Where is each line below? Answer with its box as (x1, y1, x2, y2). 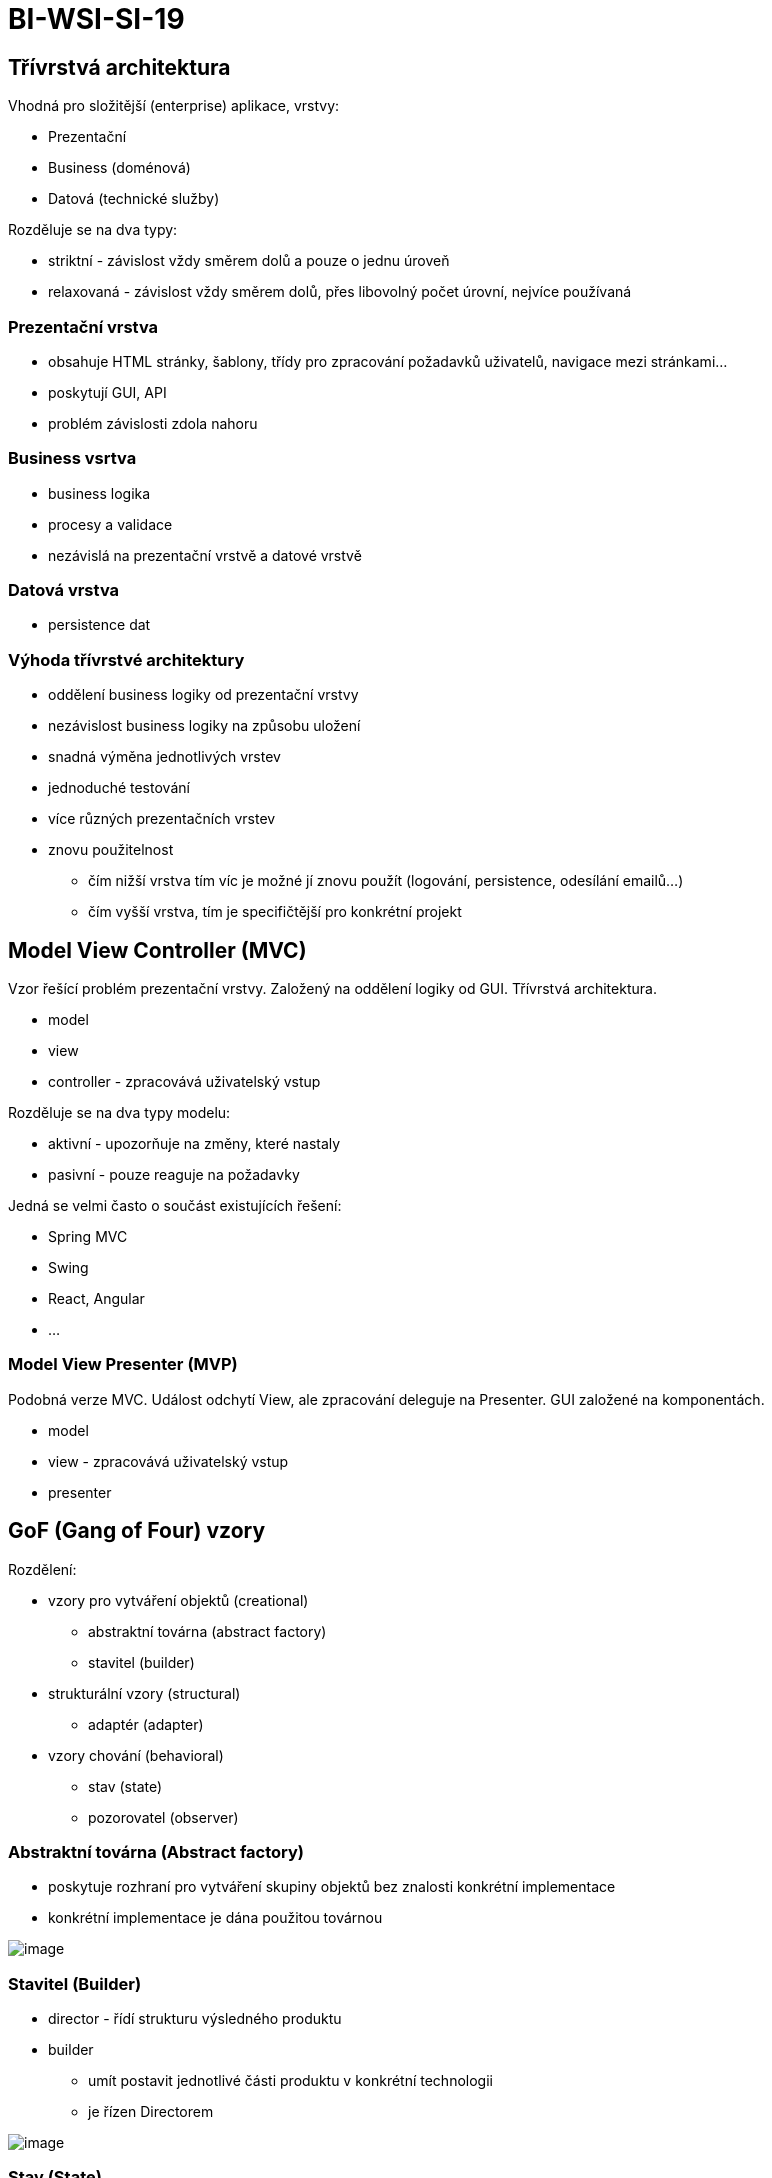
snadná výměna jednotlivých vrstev (48, 748, 281, 766)
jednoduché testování (48, 779, 190, 797)
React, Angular (48, 1290, 145, 1308)
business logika (48, 484, 151, 502)
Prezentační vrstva (8, 316, 159, 337)
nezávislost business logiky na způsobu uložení (48, 717, 361, 735)
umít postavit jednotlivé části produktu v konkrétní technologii (88, 2072, 493, 2090)
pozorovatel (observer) (88, 1808, 239, 1826)
